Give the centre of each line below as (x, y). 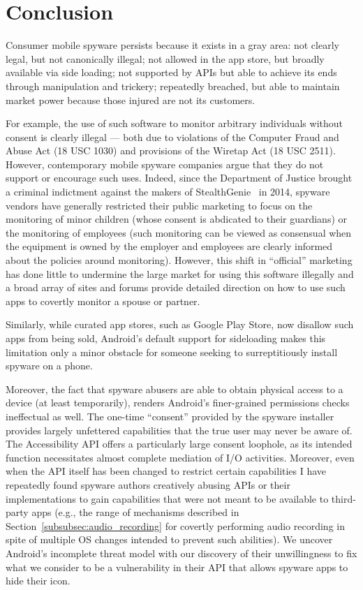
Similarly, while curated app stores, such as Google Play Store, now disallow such (180, 324)
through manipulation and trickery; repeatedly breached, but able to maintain (173, 86)
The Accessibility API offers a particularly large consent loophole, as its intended (179, 444)
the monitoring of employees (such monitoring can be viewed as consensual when (179, 232)
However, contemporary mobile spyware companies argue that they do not (165, 164)
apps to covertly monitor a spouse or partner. (103, 301)
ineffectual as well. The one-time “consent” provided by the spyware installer (170, 416)
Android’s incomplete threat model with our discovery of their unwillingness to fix (181, 553)
